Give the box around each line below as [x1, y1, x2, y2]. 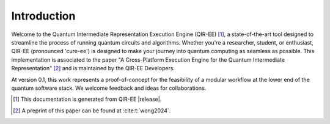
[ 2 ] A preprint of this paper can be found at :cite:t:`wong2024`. [13, 107, 171, 114]
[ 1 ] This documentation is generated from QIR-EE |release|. [13, 95, 162, 103]
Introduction [11, 9, 76, 23]
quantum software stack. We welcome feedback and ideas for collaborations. [11, 84, 207, 92]
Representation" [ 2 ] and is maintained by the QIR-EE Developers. [11, 65, 175, 72]
